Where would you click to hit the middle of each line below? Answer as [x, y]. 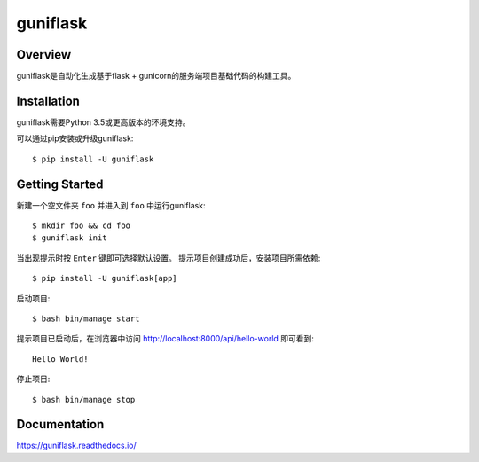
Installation [48, 101]
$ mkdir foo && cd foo [82, 226]
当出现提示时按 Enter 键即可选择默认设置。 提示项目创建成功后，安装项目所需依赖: [169, 258]
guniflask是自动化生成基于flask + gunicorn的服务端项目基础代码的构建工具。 [156, 76]
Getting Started [60, 184]
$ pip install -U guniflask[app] [105, 278]
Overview [44, 55]
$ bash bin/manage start [86, 319]
